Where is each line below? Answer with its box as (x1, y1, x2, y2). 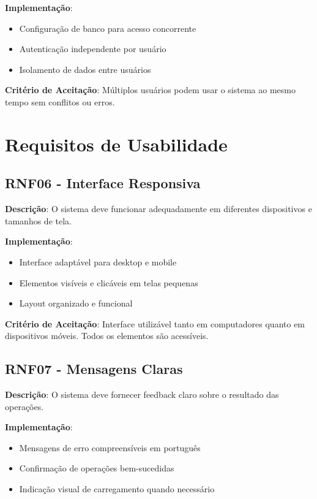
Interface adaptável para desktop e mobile (19, 255, 177, 268)
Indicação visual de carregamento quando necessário (19, 482, 215, 495)
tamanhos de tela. (5, 214, 72, 227)
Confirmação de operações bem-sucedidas (19, 462, 174, 474)
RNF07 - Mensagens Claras (5, 359, 183, 378)
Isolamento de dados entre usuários (19, 63, 151, 75)
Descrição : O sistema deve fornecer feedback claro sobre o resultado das (5, 388, 279, 401)
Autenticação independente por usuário (19, 42, 166, 55)
